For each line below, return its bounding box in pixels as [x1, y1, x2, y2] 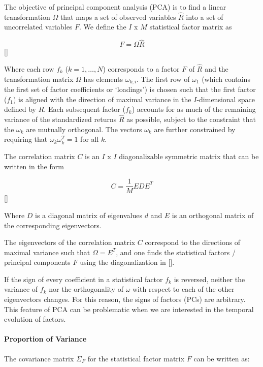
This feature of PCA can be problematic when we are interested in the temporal [4, 303, 254, 314]
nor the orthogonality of [49, 284, 123, 294]
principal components [4, 257, 71, 267]
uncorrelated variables [4, 21, 73, 32]
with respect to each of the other [133, 284, 235, 294]
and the [205, 64, 228, 74]
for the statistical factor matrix [87, 353, 185, 363]
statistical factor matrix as [149, 21, 232, 32]
